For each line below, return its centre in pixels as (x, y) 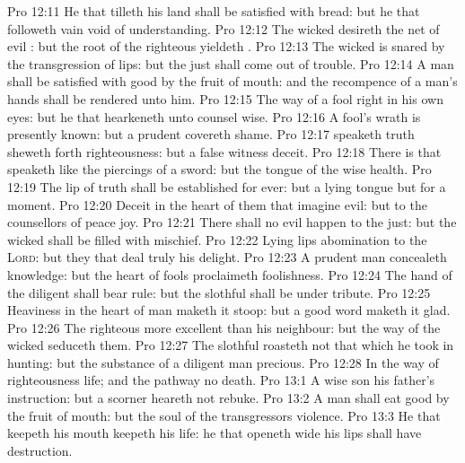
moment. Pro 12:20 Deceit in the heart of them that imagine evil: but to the (217, 204)
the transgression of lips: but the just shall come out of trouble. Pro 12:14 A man (231, 63)
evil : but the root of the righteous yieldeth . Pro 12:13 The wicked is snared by (226, 46)
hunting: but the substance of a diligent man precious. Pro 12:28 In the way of (223, 362)
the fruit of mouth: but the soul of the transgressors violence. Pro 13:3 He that (224, 415)
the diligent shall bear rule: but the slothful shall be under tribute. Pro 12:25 (219, 292)
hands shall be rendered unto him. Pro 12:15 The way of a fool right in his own (225, 98)
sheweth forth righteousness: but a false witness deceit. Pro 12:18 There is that (224, 151)
